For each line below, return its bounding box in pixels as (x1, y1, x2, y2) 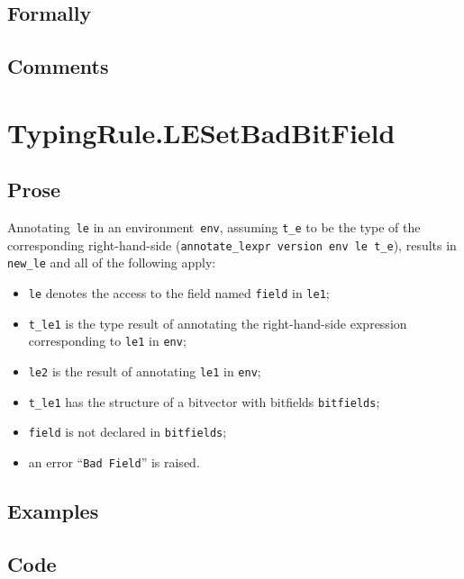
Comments (7, 52, 109, 80)
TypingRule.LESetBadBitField (7, 113, 396, 150)
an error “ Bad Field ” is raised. (28, 453, 200, 472)
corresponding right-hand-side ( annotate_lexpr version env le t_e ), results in (7, 235, 457, 254)
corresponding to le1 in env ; (28, 331, 187, 350)
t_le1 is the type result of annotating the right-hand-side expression (28, 313, 407, 332)
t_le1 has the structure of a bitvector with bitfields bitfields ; (28, 392, 380, 411)
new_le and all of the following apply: (7, 253, 216, 272)
